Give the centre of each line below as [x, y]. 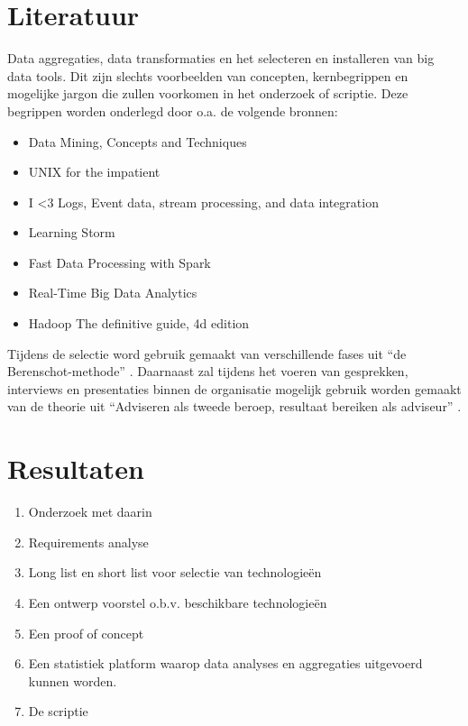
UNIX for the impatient [94, 172]
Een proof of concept [86, 633]
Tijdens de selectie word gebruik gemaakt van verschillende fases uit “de [207, 353]
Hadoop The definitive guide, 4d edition [139, 323]
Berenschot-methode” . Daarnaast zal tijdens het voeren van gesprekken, [208, 371]
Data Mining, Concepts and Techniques [138, 141]
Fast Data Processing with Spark [119, 262]
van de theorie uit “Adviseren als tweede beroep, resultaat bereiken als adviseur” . [234, 406]
